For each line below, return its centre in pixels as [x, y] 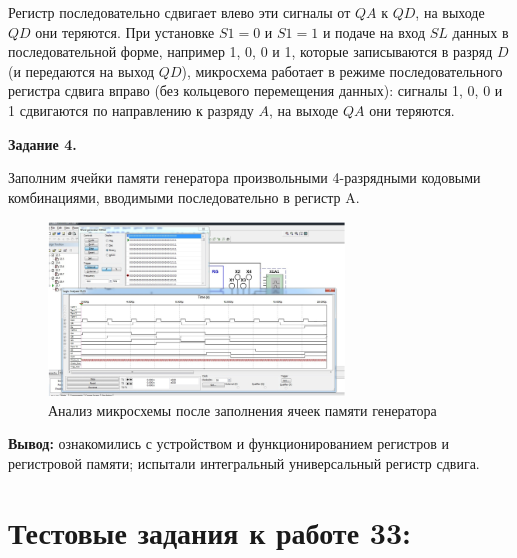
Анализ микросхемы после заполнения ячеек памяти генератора [242, 409]
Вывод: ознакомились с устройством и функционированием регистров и [228, 443]
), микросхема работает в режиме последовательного [342, 70]
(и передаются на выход [81, 70]
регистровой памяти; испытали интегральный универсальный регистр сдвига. [244, 462]
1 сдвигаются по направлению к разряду [131, 109]
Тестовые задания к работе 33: [209, 531]
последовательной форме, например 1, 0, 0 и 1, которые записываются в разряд [250, 51]
